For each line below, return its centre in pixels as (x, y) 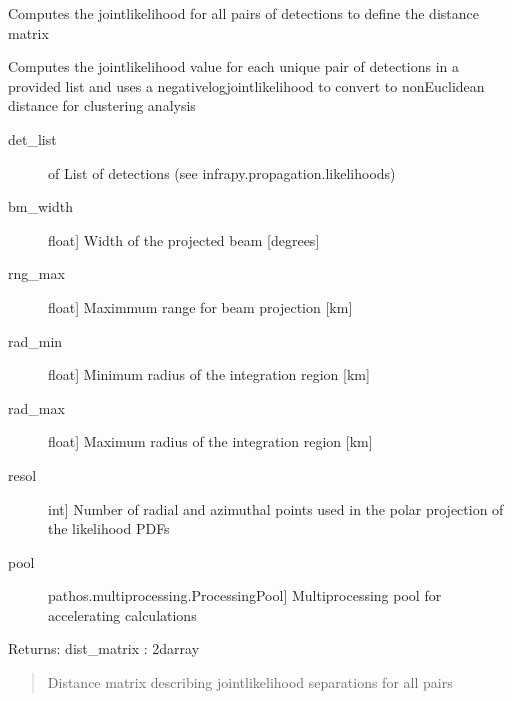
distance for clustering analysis (102, 105)
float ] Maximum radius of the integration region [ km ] (210, 441)
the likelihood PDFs (109, 528)
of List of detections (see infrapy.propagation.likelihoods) (222, 172)
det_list (32, 138)
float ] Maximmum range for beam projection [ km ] (200, 306)
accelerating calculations (122, 614)
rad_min (35, 340)
